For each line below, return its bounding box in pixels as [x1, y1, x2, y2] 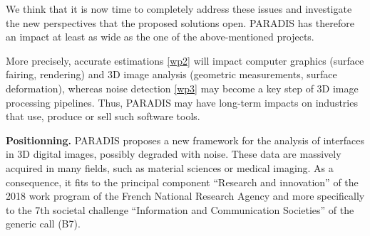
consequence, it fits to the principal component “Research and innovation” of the [6, 174, 359, 189]
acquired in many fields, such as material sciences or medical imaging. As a [6, 160, 334, 175]
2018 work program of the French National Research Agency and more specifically [6, 188, 365, 203]
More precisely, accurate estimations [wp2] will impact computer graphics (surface [6, 53, 364, 68]
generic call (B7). [6, 216, 81, 231]
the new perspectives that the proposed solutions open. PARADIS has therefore [6, 15, 354, 30]
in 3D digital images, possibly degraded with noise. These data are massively [6, 146, 341, 161]
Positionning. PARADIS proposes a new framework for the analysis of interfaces [6, 132, 365, 147]
